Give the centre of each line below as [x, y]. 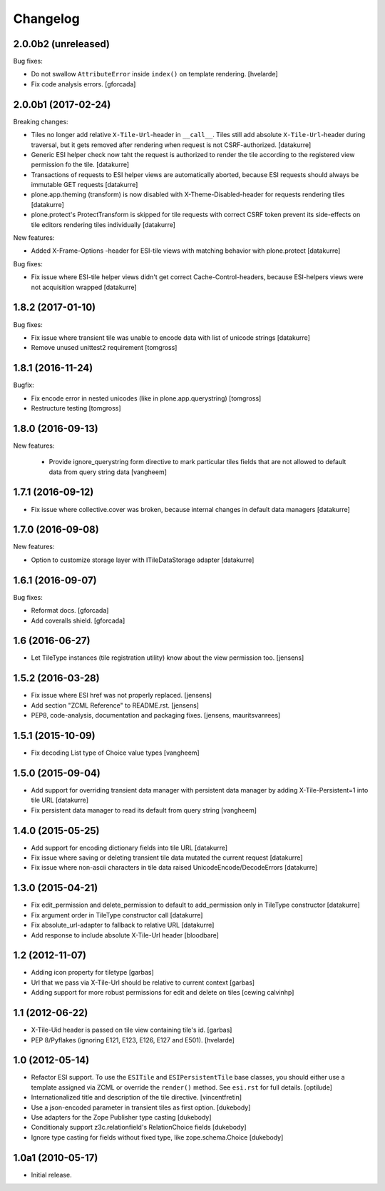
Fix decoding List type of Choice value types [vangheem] [115, 753]
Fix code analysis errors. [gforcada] [83, 84]
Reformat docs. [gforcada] [70, 610]
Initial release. [51, 1175]
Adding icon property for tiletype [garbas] [93, 973]
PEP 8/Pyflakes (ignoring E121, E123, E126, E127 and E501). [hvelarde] [133, 1040]
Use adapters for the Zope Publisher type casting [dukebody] [121, 1117]
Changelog [46, 19]
